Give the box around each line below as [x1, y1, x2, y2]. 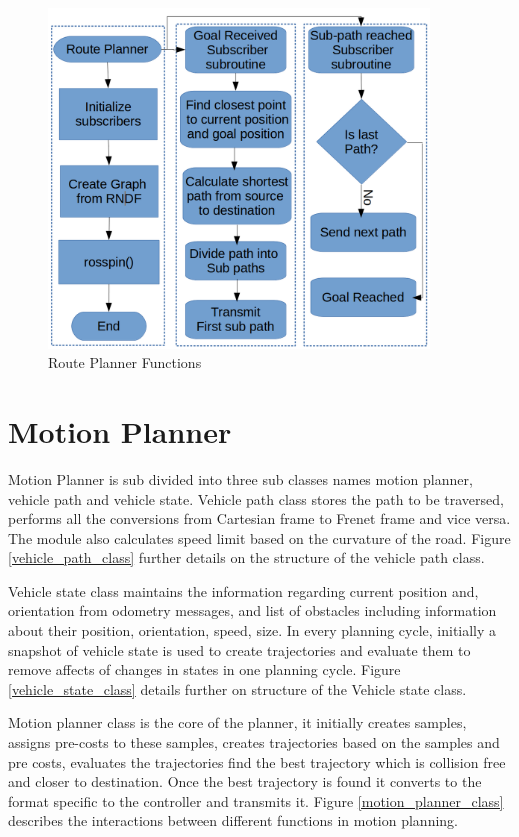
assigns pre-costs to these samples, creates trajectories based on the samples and [8, 732, 500, 753]
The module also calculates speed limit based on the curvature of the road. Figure [8, 527, 511, 548]
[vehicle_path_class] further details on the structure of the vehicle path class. [8, 547, 485, 568]
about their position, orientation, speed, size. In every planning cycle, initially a [8, 620, 497, 641]
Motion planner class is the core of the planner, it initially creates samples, [8, 712, 467, 733]
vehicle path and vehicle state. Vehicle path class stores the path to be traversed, [8, 488, 504, 509]
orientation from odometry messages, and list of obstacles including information [8, 600, 497, 621]
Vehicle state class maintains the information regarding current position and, [8, 580, 479, 601]
